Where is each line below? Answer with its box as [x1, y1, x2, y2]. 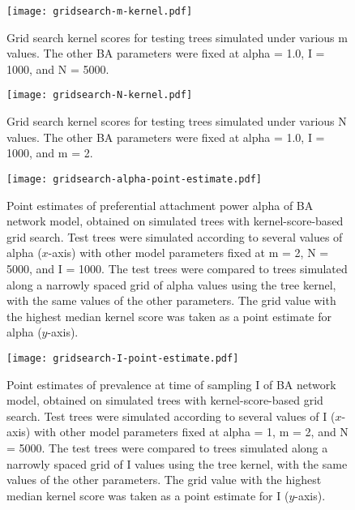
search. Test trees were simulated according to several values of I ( [6, 407, 336, 424]
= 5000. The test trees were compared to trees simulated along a [6, 439, 328, 456]
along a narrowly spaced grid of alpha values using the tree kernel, [6, 276, 336, 293]
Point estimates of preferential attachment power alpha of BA [6, 196, 314, 213]
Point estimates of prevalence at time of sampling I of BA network [6, 375, 336, 392]
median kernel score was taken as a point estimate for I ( [6, 486, 289, 504]
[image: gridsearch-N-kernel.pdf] [6, 89, 193, 101]
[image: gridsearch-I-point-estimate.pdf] [6, 352, 239, 364]
